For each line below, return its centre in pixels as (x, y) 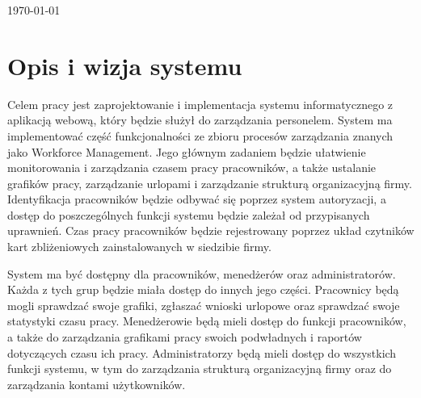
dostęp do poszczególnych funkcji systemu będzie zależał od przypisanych (189, 214)
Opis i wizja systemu (125, 65)
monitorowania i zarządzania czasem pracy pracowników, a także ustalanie (192, 168)
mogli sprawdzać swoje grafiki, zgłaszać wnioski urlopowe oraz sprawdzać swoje (204, 305)
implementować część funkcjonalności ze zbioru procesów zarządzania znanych (200, 135)
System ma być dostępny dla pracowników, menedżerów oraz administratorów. (202, 273)
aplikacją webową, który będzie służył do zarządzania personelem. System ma (200, 120)
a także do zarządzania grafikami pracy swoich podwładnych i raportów (185, 337)
